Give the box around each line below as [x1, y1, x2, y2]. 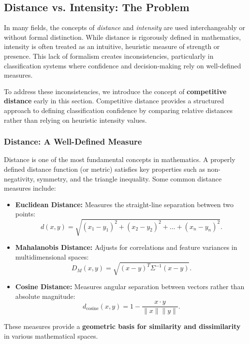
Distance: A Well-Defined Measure [4, 135, 142, 147]
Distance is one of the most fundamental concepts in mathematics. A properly [4, 154, 235, 164]
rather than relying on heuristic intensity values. [4, 115, 147, 125]
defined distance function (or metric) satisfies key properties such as [4, 164, 205, 174]
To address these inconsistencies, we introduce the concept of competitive [4, 86, 227, 96]
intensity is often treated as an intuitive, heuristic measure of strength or [4, 41, 220, 51]
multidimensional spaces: [15, 252, 89, 262]
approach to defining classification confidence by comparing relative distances [4, 105, 233, 115]
